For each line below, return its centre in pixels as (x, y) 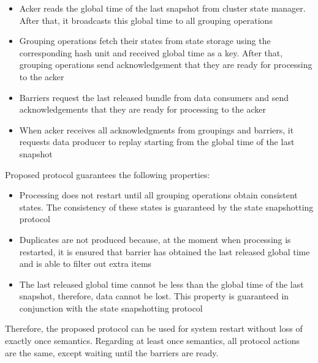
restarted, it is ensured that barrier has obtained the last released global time (165, 251)
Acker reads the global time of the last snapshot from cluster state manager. (162, 8)
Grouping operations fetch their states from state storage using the (145, 41)
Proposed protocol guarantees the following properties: (108, 174)
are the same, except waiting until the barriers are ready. (112, 352)
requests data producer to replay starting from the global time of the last (157, 142)
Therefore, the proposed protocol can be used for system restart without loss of (154, 328)
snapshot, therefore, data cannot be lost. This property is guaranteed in (154, 296)
